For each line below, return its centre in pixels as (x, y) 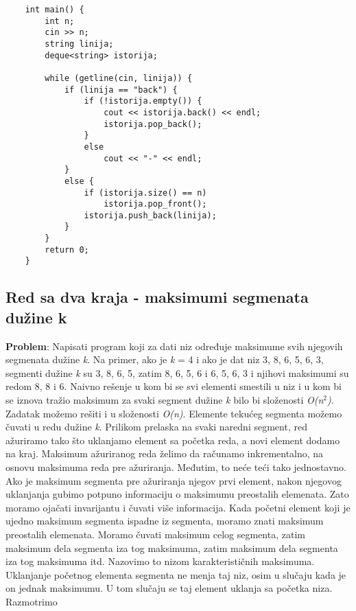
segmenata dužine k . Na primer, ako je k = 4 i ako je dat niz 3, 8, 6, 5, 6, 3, (165, 359)
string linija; (79, 44)
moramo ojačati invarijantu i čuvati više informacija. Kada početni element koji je (178, 507)
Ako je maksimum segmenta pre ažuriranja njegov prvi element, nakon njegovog (174, 480)
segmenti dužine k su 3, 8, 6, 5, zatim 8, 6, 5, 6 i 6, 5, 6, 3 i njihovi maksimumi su (177, 372)
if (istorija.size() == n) (145, 193)
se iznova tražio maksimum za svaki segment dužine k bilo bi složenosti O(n (165, 400)
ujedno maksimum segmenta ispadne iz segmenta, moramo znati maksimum (165, 521)
